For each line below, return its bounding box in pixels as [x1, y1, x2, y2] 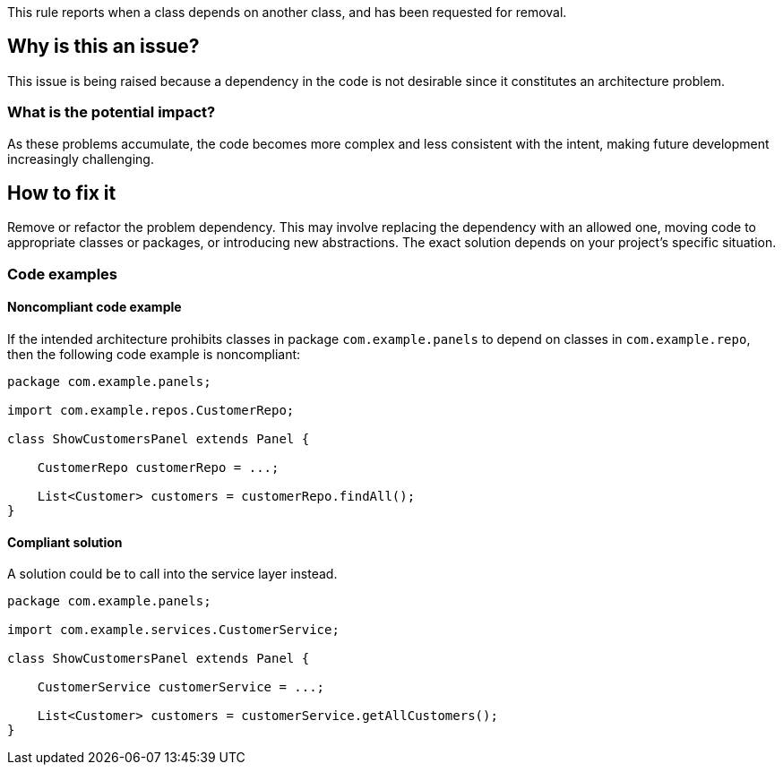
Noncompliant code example [7, 299, 182, 315]
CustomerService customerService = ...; [37, 680, 325, 695]
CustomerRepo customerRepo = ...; [37, 460, 280, 476]
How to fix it [7, 182, 116, 205]
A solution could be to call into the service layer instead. [7, 566, 338, 582]
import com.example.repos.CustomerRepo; [7, 403, 295, 418]
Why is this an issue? [7, 35, 200, 58]
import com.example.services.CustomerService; [7, 622, 340, 638]
